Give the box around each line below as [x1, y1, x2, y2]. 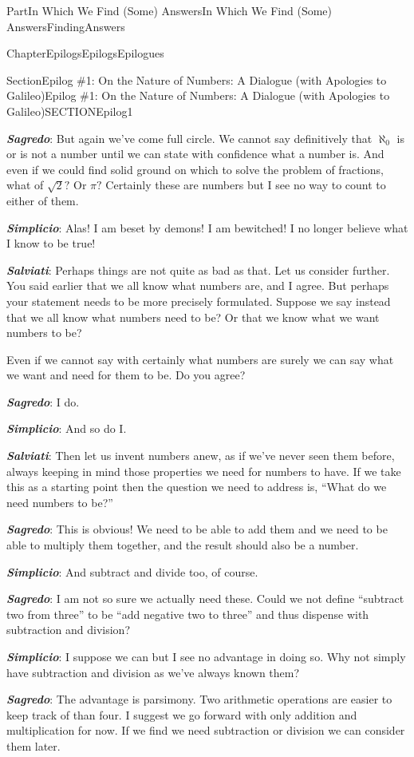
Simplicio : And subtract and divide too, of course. [6, 563, 258, 580]
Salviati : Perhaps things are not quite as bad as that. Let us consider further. [6, 261, 390, 278]
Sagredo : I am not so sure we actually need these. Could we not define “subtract [6, 590, 404, 607]
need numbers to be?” [6, 493, 113, 510]
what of [6, 176, 44, 193]
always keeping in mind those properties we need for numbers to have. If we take [6, 462, 401, 479]
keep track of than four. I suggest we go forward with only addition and [6, 706, 357, 723]
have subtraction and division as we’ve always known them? [6, 664, 300, 680]
